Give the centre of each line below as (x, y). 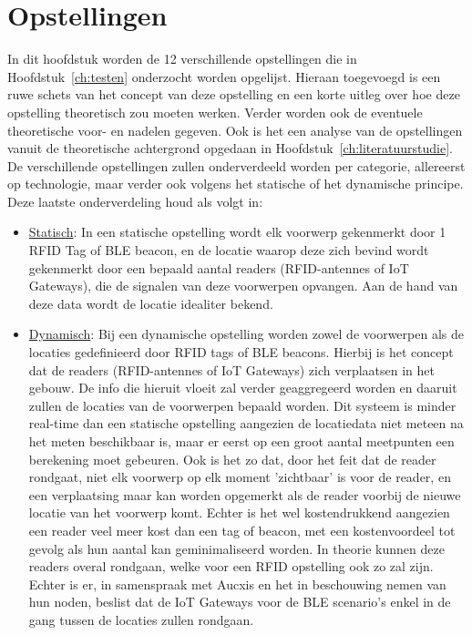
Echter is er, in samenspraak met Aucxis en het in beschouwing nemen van (237, 584)
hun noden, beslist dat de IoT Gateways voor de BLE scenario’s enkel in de (240, 602)
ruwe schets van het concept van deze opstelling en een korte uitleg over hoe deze (234, 94)
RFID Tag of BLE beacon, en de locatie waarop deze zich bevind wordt (229, 250)
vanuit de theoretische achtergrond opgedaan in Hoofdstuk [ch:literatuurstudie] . (230, 148)
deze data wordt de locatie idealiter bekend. (151, 303)
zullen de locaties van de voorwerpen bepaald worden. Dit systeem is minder (242, 405)
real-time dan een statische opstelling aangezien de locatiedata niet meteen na (246, 423)
